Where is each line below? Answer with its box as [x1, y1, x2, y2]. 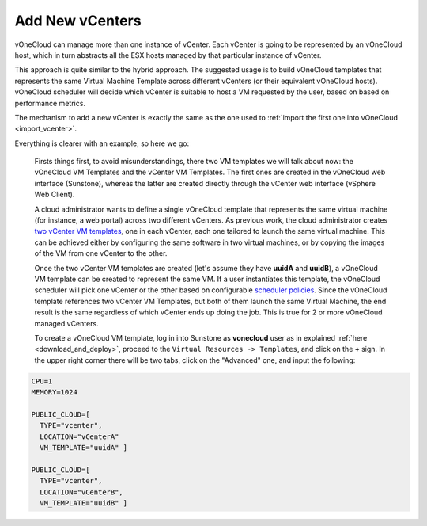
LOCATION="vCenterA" [40, 432, 119, 441]
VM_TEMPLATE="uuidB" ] [40, 498, 128, 507]
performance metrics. [14, 98, 86, 108]
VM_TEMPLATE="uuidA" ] [40, 444, 128, 452]
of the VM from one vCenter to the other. [34, 249, 168, 258]
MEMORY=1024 [31, 388, 78, 397]
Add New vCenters [14, 12, 142, 29]
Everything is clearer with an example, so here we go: [14, 139, 190, 148]
